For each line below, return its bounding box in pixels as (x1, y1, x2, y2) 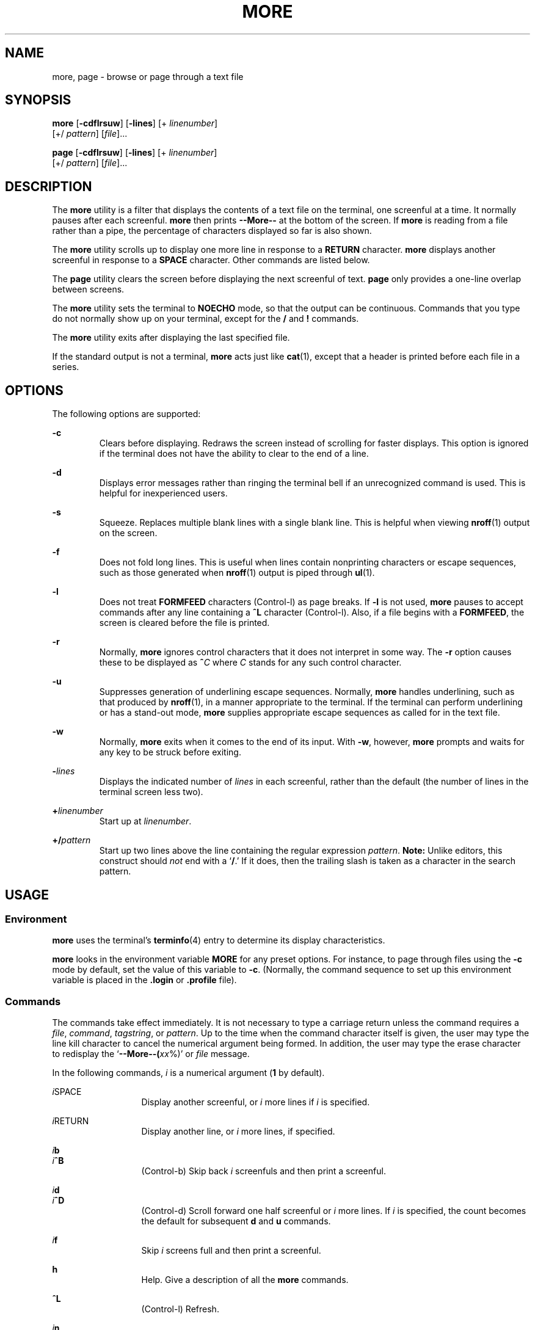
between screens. (52, 284, 125, 295)
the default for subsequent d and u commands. (141, 1216, 331, 1227)
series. (52, 362, 79, 372)
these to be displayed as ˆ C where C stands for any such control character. (99, 657, 402, 668)
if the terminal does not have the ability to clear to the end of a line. (99, 448, 369, 459)
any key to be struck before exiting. (99, 747, 241, 758)
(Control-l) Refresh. (141, 1304, 219, 1315)
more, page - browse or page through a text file (52, 71, 244, 82)
